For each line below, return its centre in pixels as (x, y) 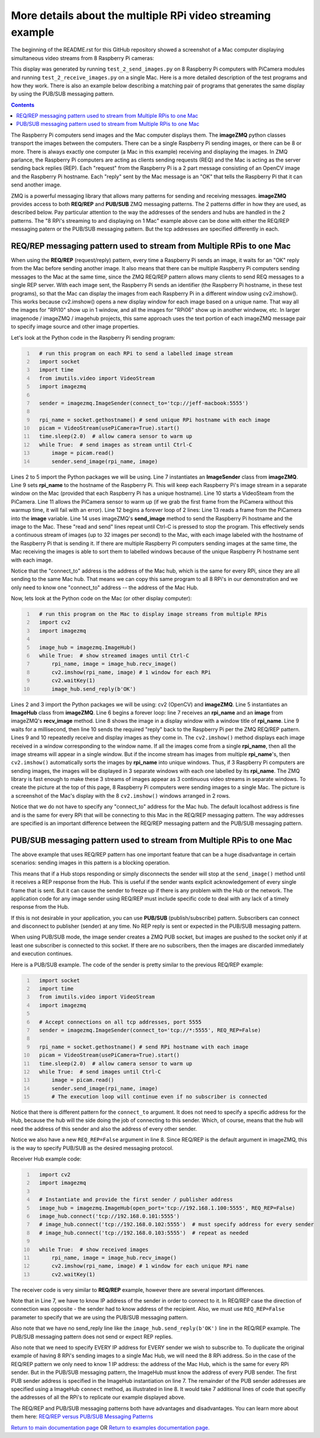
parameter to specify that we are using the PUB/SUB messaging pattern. (100, 1317)
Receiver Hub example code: (46, 1159)
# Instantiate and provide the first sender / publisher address (136, 1200)
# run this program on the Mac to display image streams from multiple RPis (153, 614)
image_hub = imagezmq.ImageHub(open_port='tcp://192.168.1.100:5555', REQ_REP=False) (167, 1208)
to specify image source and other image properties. (75, 327)
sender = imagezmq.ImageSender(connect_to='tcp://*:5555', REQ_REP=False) (150, 1030)
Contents (23, 105)
